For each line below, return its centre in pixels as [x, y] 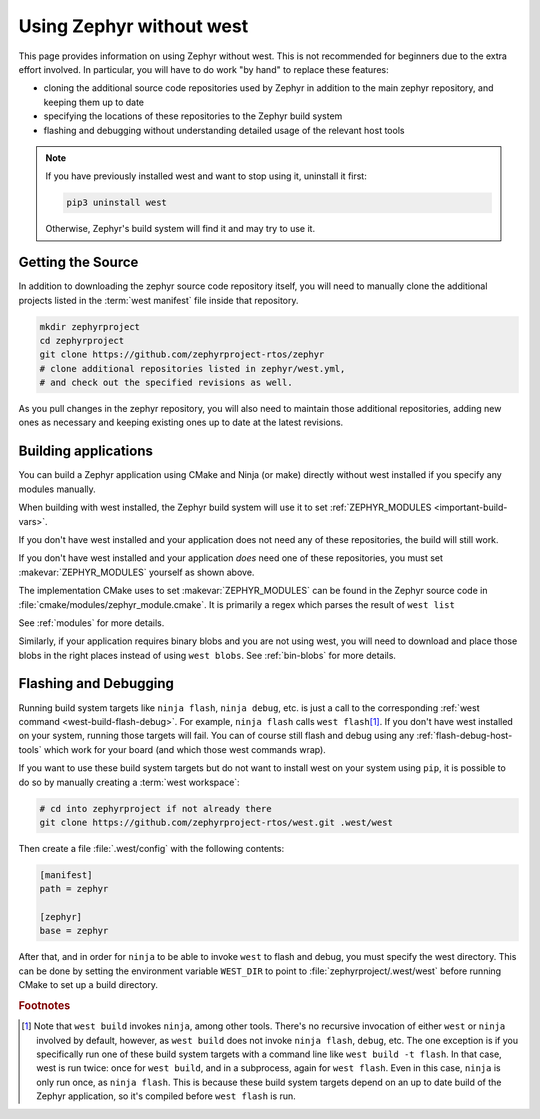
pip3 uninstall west [116, 203]
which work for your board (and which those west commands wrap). [185, 749]
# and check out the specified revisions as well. [166, 383]
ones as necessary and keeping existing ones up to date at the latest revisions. [181, 422]
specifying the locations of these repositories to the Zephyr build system [193, 116]
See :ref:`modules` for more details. [91, 622]
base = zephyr [74, 931]
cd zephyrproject [82, 340]
